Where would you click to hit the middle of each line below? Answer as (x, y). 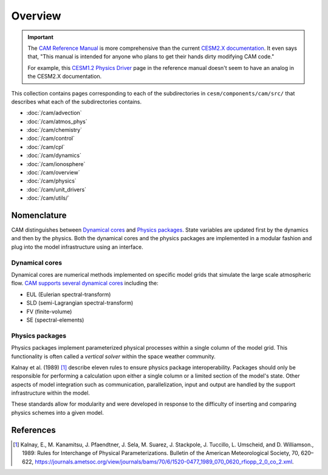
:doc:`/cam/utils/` (48, 198)
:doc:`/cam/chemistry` (54, 130)
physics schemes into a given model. (58, 412)
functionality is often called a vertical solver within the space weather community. (113, 356)
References (33, 430)
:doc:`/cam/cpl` (46, 147)
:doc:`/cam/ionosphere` (56, 164)
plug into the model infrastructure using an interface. (77, 247)
